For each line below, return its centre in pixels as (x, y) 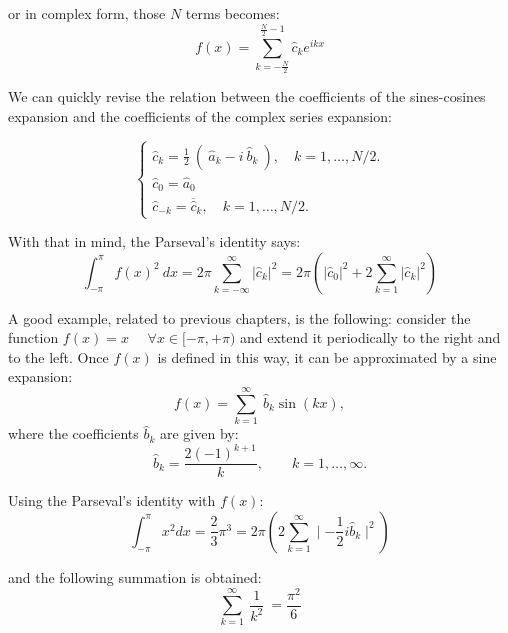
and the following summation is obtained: (135, 576)
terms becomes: (232, 13)
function (33, 337)
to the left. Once (58, 356)
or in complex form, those (87, 13)
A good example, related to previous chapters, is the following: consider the (239, 317)
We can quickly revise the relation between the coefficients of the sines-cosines (247, 96)
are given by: (199, 433)
